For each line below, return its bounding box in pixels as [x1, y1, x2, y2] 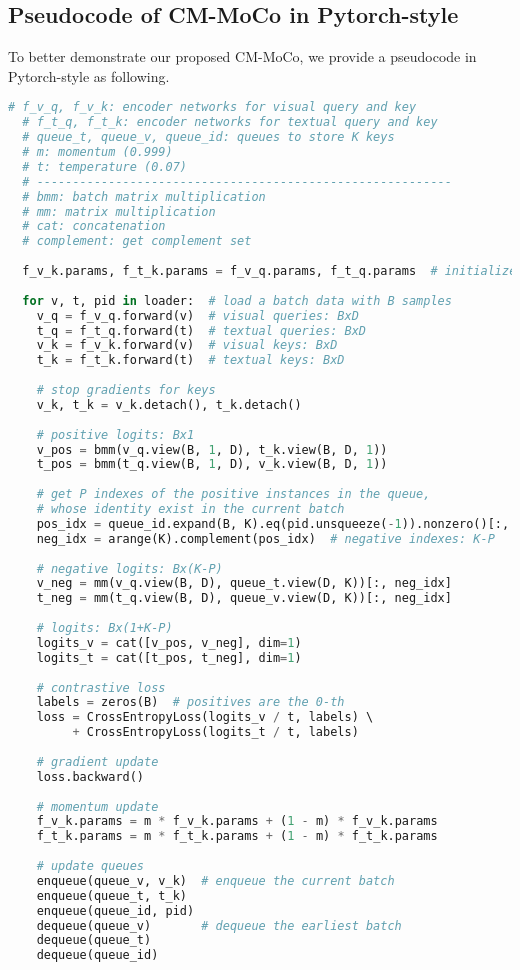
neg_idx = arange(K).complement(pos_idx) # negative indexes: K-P [36, 531, 495, 546]
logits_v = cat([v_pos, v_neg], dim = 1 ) [36, 635, 302, 650]
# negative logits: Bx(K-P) [36, 561, 223, 576]
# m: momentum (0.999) [22, 145, 173, 160]
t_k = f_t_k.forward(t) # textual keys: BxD [36, 353, 345, 368]
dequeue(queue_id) [36, 948, 159, 963]
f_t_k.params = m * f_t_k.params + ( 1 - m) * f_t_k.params [36, 829, 438, 844]
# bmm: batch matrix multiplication [22, 189, 266, 204]
